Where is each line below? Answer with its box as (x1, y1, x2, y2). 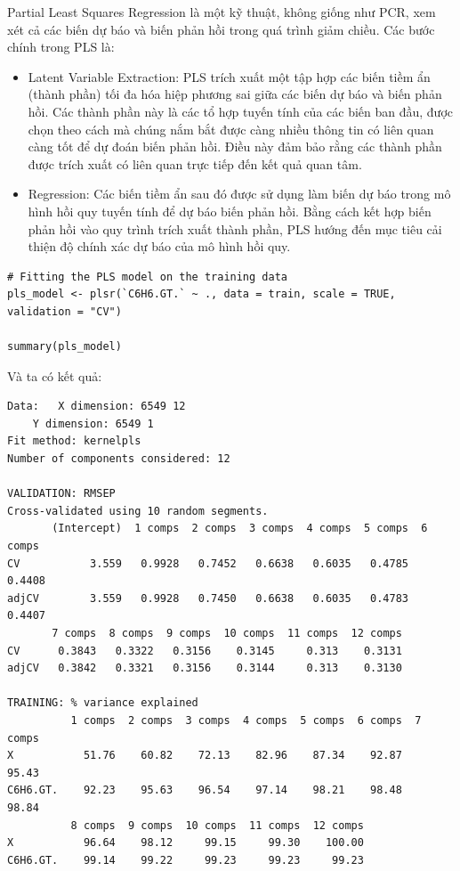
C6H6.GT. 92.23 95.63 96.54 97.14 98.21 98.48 (7, 784, 402, 797)
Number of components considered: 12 (7, 452, 230, 466)
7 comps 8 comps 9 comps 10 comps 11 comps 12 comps (52, 627, 402, 639)
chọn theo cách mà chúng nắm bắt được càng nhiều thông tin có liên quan (28, 119, 434, 138)
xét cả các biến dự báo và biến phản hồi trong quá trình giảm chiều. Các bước (7, 20, 435, 38)
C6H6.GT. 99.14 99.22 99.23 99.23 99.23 (7, 853, 364, 867)
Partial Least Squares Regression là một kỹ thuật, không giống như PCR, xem (7, 3, 436, 20)
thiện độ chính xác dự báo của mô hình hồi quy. (28, 237, 291, 256)
